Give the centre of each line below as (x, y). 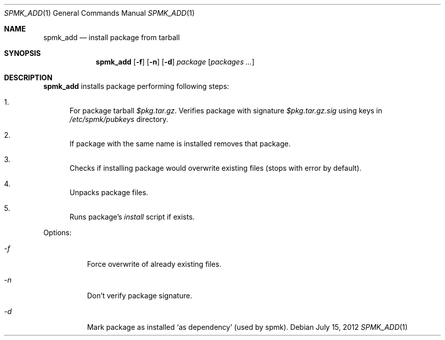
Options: (57, 233)
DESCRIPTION (28, 78)
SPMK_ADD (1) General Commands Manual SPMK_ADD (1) (100, 13)
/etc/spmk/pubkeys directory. (119, 119)
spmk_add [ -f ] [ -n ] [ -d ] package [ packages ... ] (175, 62)
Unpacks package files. (109, 192)
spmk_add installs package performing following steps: (136, 86)
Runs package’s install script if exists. (132, 217)
